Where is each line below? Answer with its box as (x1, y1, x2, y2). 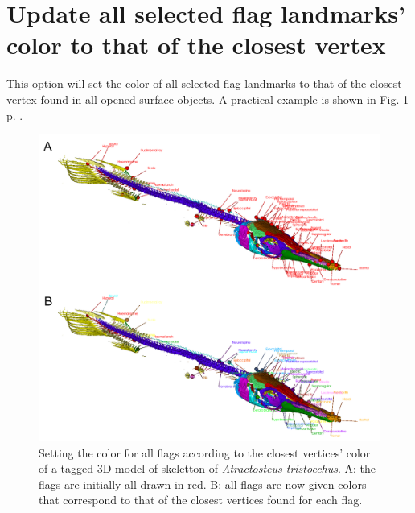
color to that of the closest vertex (6, 28, 386, 61)
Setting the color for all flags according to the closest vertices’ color (39, 444, 371, 461)
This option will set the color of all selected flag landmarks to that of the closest (6, 75, 402, 92)
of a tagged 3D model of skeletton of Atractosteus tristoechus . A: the (39, 460, 376, 477)
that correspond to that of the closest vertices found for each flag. (39, 491, 363, 508)
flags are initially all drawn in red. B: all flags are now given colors (39, 475, 367, 492)
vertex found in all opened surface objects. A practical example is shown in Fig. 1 (6, 90, 409, 107)
